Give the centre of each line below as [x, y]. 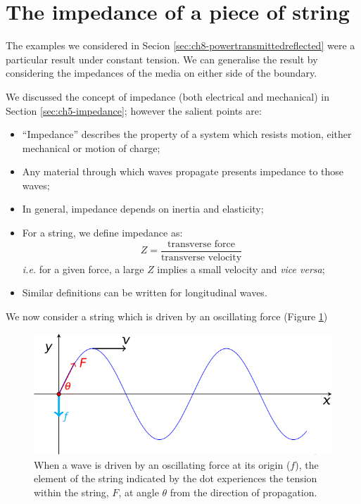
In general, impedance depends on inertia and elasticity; [143, 209]
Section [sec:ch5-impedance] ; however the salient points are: [134, 110]
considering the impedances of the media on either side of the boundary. [161, 73]
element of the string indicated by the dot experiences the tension [176, 478]
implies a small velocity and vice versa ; [241, 269]
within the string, [71, 492]
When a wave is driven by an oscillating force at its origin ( [162, 464]
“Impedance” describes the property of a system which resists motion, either [187, 134]
